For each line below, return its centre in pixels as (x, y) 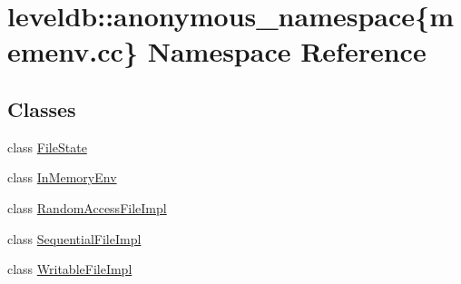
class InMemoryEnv (62, 177)
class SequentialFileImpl (74, 238)
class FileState (47, 147)
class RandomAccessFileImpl (87, 207)
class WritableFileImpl (70, 269)
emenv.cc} (73, 51)
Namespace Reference (287, 51)
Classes (42, 108)
